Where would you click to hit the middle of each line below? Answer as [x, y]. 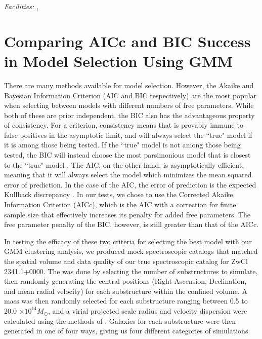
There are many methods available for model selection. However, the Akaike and [129, 85]
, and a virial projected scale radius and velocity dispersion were [148, 310]
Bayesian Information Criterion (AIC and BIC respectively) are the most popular [130, 95]
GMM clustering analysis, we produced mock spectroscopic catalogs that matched [131, 251]
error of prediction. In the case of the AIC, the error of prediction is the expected [130, 184]
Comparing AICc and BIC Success [127, 41]
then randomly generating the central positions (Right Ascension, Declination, [125, 281]
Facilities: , [21, 6]
